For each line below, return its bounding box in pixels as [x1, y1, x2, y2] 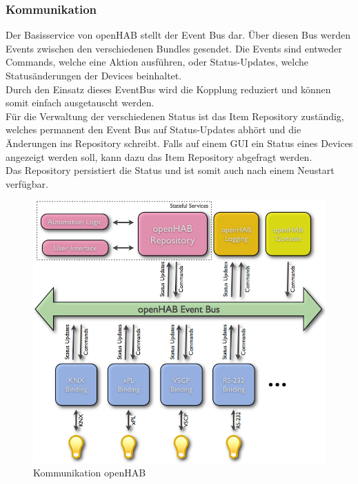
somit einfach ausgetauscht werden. [6, 95, 155, 110]
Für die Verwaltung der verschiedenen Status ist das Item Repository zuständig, [6, 108, 344, 123]
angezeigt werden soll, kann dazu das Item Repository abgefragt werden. [6, 149, 312, 164]
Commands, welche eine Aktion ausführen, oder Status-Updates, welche [6, 55, 309, 69]
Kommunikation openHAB [33, 465, 146, 480]
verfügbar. [6, 176, 48, 191]
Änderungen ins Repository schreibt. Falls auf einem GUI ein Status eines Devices [6, 135, 353, 150]
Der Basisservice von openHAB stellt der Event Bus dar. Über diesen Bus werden [6, 28, 351, 42]
